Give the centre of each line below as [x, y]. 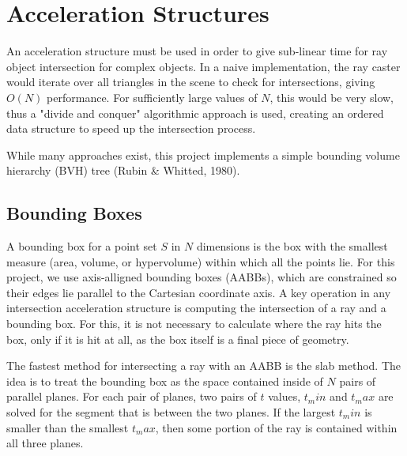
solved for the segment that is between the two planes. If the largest [171, 412]
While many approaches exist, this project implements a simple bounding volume [203, 155]
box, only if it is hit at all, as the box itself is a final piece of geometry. [178, 339]
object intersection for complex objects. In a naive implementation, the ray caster [203, 66]
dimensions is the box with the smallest [292, 246]
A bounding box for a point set [82, 246]
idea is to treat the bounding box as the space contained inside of [165, 381]
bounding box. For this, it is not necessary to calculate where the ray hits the [194, 324]
